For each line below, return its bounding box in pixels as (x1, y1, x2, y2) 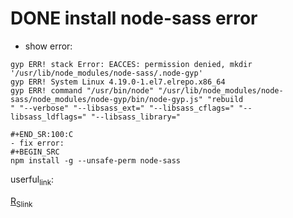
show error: (24, 40, 73, 52)
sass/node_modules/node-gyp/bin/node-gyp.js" (10, 94, 203, 104)
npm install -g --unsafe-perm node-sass (10, 155, 182, 166)
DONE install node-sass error (10, 7, 258, 30)
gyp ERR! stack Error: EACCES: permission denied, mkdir (10, 59, 253, 69)
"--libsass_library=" (90, 112, 182, 122)
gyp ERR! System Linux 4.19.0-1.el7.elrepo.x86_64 (10, 77, 226, 87)
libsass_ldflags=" (10, 112, 87, 122)
